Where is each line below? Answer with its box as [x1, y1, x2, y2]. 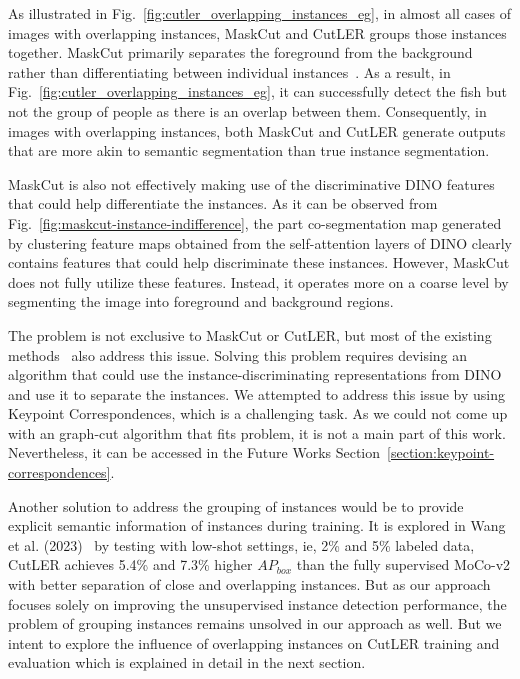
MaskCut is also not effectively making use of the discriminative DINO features [8, 173, 495, 194]
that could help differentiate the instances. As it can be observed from [8, 193, 438, 214]
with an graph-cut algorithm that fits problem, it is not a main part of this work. [8, 422, 506, 443]
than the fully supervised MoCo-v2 [296, 554, 511, 575]
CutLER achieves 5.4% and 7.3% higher [8, 554, 253, 575]
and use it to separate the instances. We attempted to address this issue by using [8, 383, 506, 404]
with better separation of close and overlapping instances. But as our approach [8, 574, 491, 595]
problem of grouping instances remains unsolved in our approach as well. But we [8, 613, 502, 634]
